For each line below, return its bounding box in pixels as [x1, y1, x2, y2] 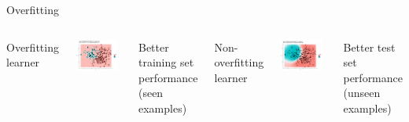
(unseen [343, 84, 381, 101]
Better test [343, 38, 396, 55]
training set [138, 54, 194, 70]
